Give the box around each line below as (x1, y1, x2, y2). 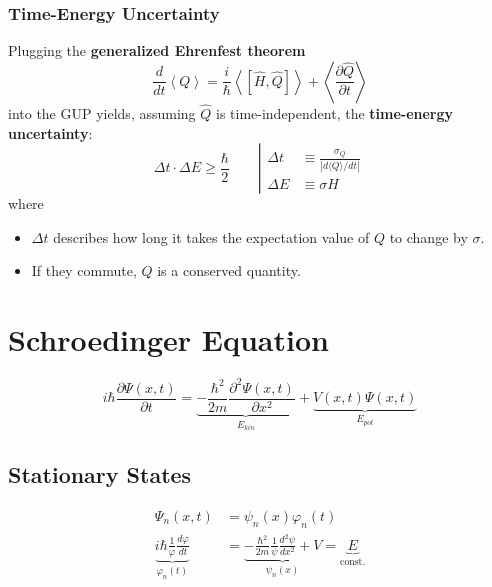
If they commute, (31, 260, 137, 281)
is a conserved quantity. (157, 260, 301, 281)
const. (340, 556, 366, 567)
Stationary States (8, 459, 192, 490)
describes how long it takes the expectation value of (53, 226, 370, 247)
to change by (389, 226, 468, 247)
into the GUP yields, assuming (8, 103, 196, 124)
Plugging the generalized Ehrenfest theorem (8, 40, 306, 61)
